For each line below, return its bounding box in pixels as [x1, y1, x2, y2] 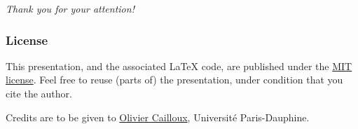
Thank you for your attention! [6, 1, 135, 15]
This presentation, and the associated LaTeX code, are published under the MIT [6, 58, 352, 73]
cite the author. [6, 86, 72, 100]
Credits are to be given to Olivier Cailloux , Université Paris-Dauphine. [6, 109, 310, 124]
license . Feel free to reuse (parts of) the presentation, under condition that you [6, 72, 343, 87]
